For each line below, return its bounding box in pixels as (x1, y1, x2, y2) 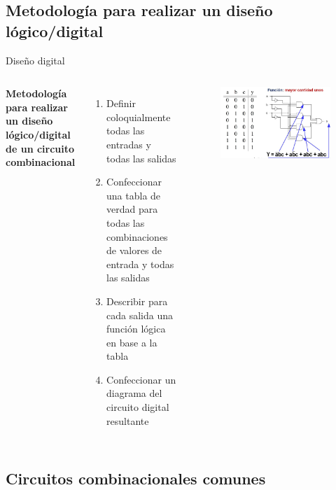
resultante (106, 413, 149, 428)
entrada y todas (106, 256, 174, 271)
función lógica (106, 321, 166, 336)
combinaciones (106, 229, 168, 244)
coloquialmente (106, 109, 171, 124)
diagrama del (106, 386, 162, 400)
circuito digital (106, 400, 169, 414)
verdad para (106, 202, 158, 216)
